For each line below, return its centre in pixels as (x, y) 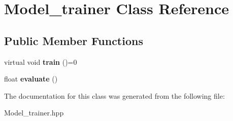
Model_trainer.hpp (34, 113)
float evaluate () (31, 79)
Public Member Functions (74, 40)
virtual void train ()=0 (41, 62)
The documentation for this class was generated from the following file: (114, 95)
